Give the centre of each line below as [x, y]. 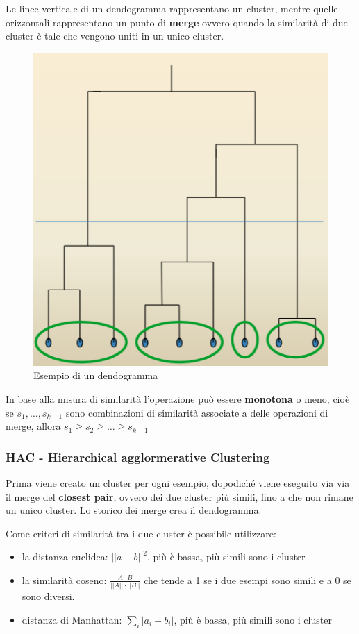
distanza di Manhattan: [72, 619]
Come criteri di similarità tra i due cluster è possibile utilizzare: [141, 533]
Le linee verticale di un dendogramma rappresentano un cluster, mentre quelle [172, 8]
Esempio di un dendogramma [96, 375]
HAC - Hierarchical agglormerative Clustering [138, 457]
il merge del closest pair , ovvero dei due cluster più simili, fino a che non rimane [179, 496]
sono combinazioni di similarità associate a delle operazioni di [197, 412]
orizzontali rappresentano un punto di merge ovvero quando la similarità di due [177, 22]
